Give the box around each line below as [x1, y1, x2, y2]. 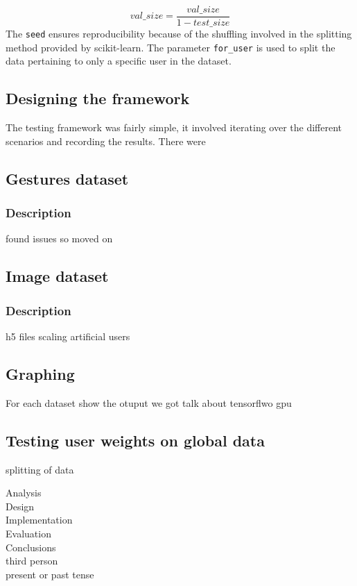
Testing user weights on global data [6, 429, 265, 451]
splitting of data [6, 462, 74, 476]
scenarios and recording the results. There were [6, 133, 206, 148]
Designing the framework [6, 87, 190, 109]
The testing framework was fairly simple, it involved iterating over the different [6, 120, 342, 135]
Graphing [6, 362, 75, 384]
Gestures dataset [6, 167, 129, 189]
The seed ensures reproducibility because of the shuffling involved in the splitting [6, 26, 352, 41]
